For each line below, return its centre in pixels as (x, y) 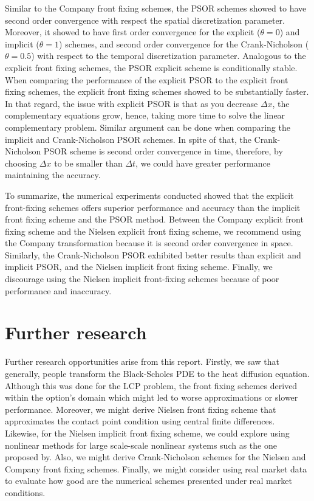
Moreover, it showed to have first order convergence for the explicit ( (133, 32)
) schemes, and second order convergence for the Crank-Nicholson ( (184, 43)
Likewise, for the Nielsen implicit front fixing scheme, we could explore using (147, 433)
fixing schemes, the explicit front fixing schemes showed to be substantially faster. (157, 92)
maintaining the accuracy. (53, 175)
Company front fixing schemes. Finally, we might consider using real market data (156, 468)
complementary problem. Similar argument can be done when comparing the (148, 127)
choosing (21, 163)
